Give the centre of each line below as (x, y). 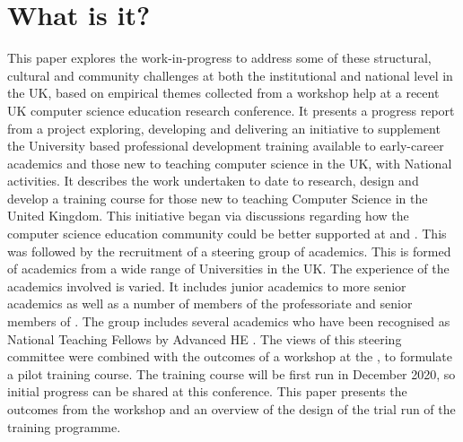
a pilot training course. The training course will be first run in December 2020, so (231, 373)
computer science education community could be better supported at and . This (227, 234)
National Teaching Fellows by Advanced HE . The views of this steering (205, 338)
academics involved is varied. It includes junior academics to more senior (207, 286)
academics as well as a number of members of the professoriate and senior (210, 303)
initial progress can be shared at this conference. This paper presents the (207, 391)
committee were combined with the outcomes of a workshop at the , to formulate (230, 356)
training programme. (64, 426)
